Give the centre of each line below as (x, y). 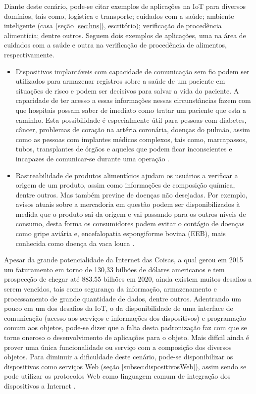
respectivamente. (29, 54)
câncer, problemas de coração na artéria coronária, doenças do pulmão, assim (133, 129)
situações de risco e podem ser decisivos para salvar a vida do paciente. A (127, 90)
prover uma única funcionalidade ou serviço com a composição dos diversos (118, 347)
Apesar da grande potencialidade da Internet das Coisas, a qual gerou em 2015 (124, 260)
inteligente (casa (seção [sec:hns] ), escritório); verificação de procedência (113, 25)
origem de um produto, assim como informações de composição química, (125, 185)
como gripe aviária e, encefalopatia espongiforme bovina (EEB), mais (121, 233)
